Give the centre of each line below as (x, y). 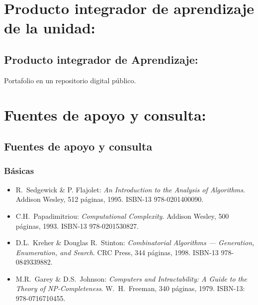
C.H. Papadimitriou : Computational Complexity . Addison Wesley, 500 (122, 216)
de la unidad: (50, 28)
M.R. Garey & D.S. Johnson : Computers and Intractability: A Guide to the (131, 278)
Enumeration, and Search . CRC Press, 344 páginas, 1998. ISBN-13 (117, 252)
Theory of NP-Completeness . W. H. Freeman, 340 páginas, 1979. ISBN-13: (130, 288)
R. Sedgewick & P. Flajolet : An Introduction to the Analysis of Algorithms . (130, 189)
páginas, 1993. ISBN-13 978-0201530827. (77, 226)
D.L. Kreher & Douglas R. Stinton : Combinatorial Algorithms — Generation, (135, 242)
